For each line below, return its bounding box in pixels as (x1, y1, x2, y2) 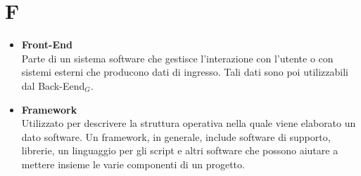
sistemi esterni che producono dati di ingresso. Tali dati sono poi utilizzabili (21, 65, 348, 79)
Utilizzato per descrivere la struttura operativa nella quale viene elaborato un (21, 116, 356, 130)
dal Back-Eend (21, 78, 85, 93)
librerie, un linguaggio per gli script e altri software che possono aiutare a (21, 143, 338, 158)
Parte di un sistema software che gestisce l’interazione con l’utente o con (21, 50, 334, 65)
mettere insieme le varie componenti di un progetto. (21, 156, 245, 171)
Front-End (21, 37, 72, 52)
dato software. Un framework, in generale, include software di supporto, (21, 129, 331, 144)
